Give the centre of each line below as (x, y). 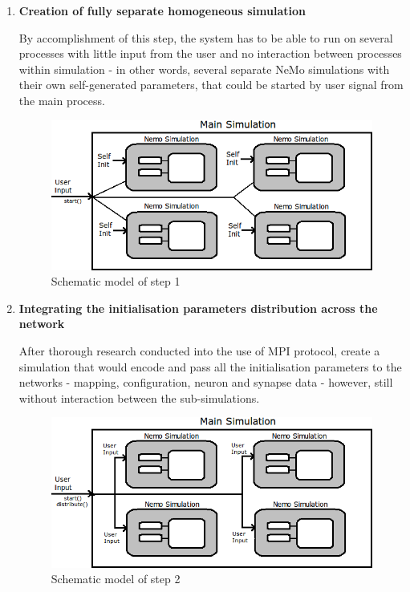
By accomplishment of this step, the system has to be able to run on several (206, 37)
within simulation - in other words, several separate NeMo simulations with (204, 69)
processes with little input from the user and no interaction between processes (210, 53)
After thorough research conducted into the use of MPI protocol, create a (199, 351)
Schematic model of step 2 (116, 579)
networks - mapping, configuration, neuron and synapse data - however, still (206, 382)
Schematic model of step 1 (116, 281)
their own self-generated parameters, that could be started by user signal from (211, 85)
